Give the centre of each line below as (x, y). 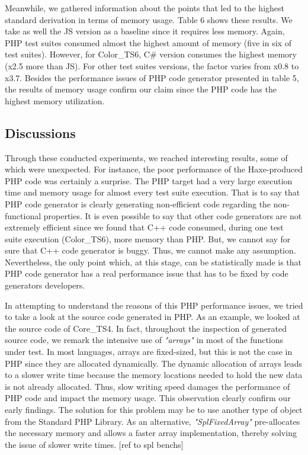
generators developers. (45, 285)
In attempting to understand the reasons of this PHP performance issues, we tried (154, 305)
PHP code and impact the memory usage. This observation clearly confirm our (148, 398)
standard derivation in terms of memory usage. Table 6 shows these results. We (149, 19)
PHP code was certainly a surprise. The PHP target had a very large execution (149, 180)
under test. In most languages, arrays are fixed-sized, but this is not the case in (149, 352)
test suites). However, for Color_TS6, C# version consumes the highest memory (151, 54)
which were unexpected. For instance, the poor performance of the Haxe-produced (154, 169)
